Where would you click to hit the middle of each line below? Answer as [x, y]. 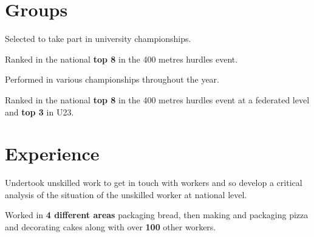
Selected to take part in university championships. [98, 39]
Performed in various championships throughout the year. [112, 79]
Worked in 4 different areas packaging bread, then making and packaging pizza [157, 215]
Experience [52, 153]
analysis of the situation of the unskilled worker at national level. [126, 194]
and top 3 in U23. [39, 112]
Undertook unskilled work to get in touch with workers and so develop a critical [154, 183]
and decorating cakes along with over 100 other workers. [111, 227]
